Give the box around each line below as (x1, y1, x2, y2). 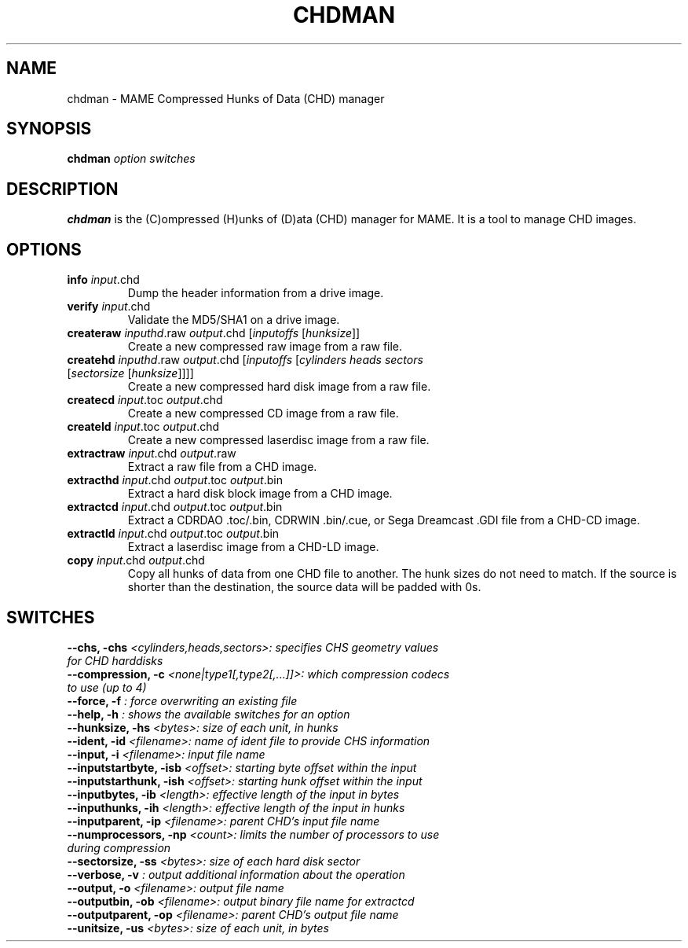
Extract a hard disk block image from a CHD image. (127, 487, 393, 501)
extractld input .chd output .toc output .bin (67, 527, 280, 541)
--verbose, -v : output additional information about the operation (67, 867, 405, 881)
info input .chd (67, 273, 140, 287)
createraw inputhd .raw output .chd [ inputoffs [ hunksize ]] (67, 326, 360, 340)
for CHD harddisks (67, 653, 163, 667)
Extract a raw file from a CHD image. (127, 460, 317, 474)
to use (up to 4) (67, 680, 147, 694)
